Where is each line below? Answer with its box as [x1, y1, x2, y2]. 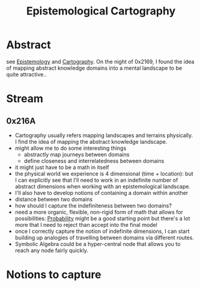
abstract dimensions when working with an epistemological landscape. [14, 182, 191, 190]
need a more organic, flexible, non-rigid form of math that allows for [14, 208, 183, 215]
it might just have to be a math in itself [14, 164, 109, 171]
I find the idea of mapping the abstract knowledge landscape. [14, 138, 168, 145]
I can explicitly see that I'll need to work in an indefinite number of [14, 176, 178, 184]
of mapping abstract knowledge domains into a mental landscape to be [6, 64, 182, 72]
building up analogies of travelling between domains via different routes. [14, 233, 194, 241]
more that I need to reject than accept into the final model [14, 221, 157, 228]
